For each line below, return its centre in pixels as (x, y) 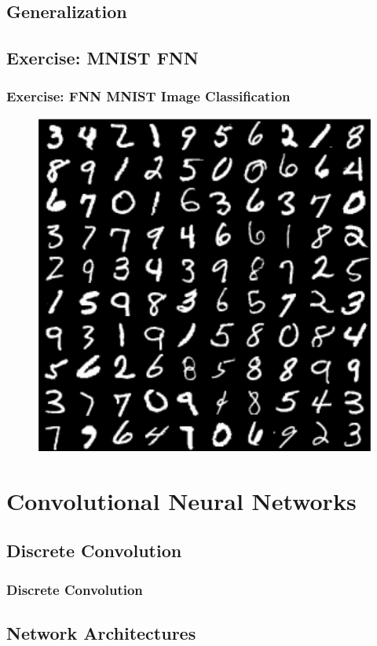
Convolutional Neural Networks (181, 500)
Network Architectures (101, 632)
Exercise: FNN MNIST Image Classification (148, 96)
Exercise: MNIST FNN (102, 58)
